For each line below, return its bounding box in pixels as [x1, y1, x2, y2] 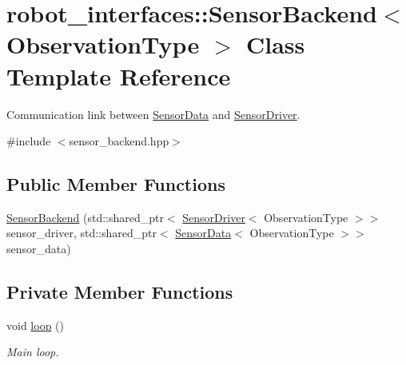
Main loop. [6, 343, 59, 360]
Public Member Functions [6, 172, 225, 196]
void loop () [6, 316, 64, 333]
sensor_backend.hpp [69, 133, 169, 149]
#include [6, 133, 51, 149]
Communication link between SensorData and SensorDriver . [6, 105, 301, 122]
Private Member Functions [6, 280, 233, 304]
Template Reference [6, 59, 231, 92]
